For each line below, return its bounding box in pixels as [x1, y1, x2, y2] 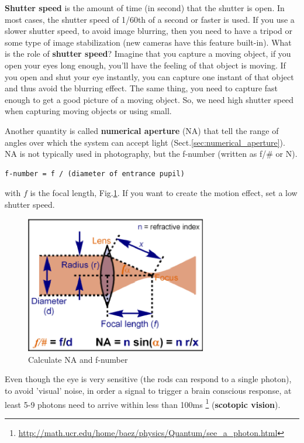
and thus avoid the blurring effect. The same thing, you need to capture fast [5, 82, 278, 94]
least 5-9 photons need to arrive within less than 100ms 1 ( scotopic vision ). [5, 396, 281, 410]
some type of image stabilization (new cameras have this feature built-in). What [5, 36, 292, 48]
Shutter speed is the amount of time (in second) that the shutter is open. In [5, 2, 285, 13]
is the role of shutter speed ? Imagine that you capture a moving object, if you [5, 47, 291, 60]
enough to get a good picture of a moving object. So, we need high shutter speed [5, 93, 294, 105]
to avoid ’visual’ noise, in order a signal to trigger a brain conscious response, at [5, 384, 292, 397]
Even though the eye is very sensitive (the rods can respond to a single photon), [5, 373, 292, 385]
